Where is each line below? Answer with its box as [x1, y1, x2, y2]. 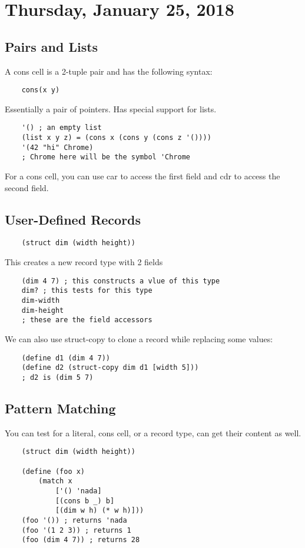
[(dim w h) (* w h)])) [55, 506, 144, 515]
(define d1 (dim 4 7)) [21, 353, 110, 362]
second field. [5, 181, 49, 193]
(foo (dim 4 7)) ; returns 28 [21, 536, 140, 544]
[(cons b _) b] [55, 496, 115, 505]
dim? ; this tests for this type [21, 286, 152, 295]
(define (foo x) [21, 467, 85, 476]
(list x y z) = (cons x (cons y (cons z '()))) [21, 133, 211, 142]
